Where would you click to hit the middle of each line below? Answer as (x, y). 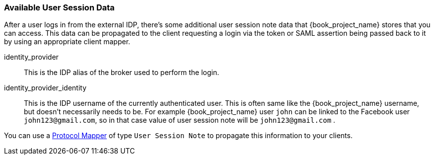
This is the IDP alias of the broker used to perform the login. (122, 73)
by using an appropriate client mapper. (67, 42)
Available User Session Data (59, 7)
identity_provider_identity (45, 88)
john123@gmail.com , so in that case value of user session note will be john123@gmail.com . (180, 120)
